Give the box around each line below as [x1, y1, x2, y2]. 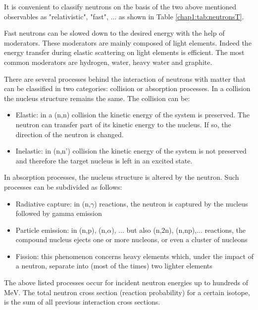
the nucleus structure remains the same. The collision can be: [4, 93, 190, 103]
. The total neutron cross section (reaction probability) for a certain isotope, [18, 287, 250, 297]
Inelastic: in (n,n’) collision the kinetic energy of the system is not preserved [15, 146, 247, 156]
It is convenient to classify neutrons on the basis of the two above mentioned [4, 1, 237, 11]
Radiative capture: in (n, [15, 198, 91, 208]
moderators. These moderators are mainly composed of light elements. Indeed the [4, 37, 252, 48]
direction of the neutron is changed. [15, 129, 124, 139]
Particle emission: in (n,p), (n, [15, 224, 107, 235]
